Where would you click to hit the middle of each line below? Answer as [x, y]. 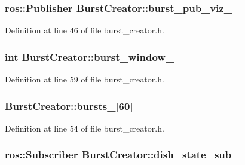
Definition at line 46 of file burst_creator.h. [85, 30]
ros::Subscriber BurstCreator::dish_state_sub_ [122, 155]
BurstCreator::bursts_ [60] [69, 106]
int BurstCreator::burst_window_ [90, 56]
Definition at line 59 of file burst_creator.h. [85, 79]
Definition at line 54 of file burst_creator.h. [85, 128]
